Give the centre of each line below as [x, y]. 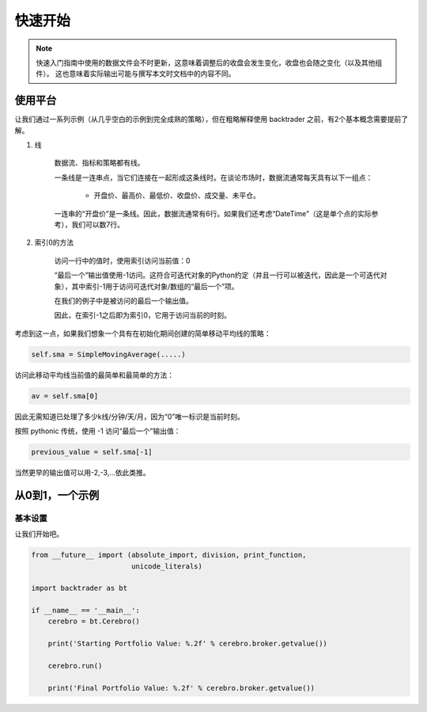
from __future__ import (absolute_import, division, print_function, [169, 555]
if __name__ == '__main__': [85, 611]
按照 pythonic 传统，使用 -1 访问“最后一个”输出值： [98, 431]
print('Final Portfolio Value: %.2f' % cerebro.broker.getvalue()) [181, 688]
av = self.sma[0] [65, 396]
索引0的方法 [54, 242]
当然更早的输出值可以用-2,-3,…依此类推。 [82, 472]
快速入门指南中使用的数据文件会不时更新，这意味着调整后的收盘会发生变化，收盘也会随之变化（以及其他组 [209, 63]
